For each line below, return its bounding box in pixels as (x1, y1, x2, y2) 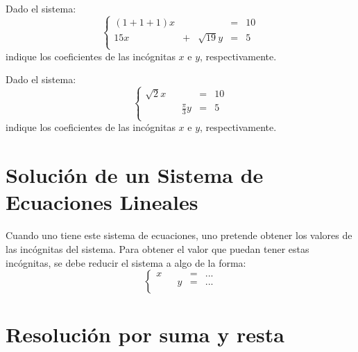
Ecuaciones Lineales (6, 188, 198, 216)
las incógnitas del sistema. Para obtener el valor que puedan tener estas (6, 241, 309, 256)
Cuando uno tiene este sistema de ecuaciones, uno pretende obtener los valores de (6, 228, 352, 243)
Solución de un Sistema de (6, 161, 264, 189)
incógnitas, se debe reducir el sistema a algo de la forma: (6, 255, 246, 270)
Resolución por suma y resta (6, 320, 284, 349)
